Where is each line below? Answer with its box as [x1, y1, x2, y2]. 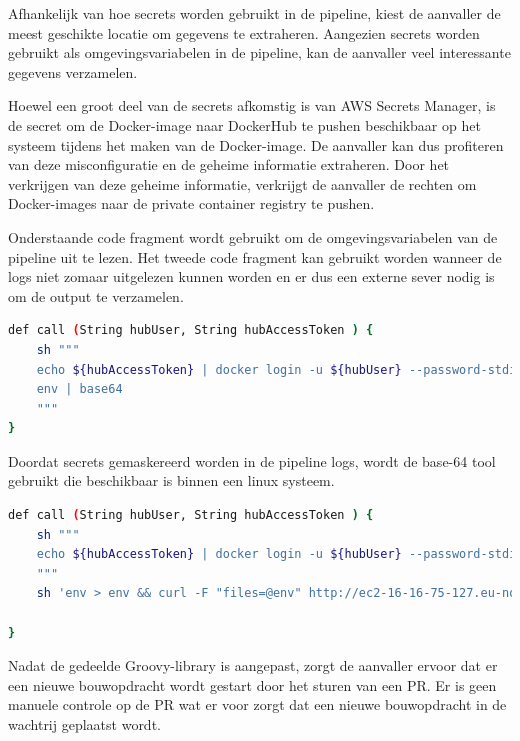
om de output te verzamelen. [8, 285, 184, 306]
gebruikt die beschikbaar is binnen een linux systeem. [8, 470, 335, 491]
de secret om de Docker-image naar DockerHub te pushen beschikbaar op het [8, 114, 481, 135]
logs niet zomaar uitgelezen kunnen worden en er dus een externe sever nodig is [8, 266, 495, 287]
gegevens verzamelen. [8, 61, 138, 82]
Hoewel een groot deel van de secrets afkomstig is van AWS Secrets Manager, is [8, 95, 496, 116]
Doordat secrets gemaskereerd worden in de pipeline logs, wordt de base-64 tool [8, 450, 496, 471]
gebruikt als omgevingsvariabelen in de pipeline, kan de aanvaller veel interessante [8, 42, 511, 63]
